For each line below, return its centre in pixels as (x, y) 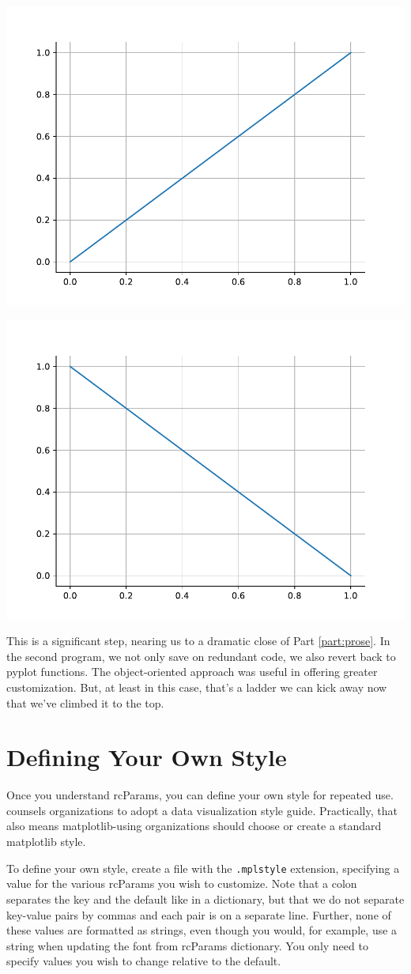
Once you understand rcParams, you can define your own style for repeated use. (200, 795)
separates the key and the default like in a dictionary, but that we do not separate (205, 898)
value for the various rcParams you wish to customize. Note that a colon (182, 883)
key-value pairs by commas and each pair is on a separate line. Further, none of (199, 914)
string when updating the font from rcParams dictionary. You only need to (187, 945)
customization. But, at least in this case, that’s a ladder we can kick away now (197, 687)
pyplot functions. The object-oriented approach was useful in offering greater (192, 672)
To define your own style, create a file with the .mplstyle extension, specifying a (203, 868)
